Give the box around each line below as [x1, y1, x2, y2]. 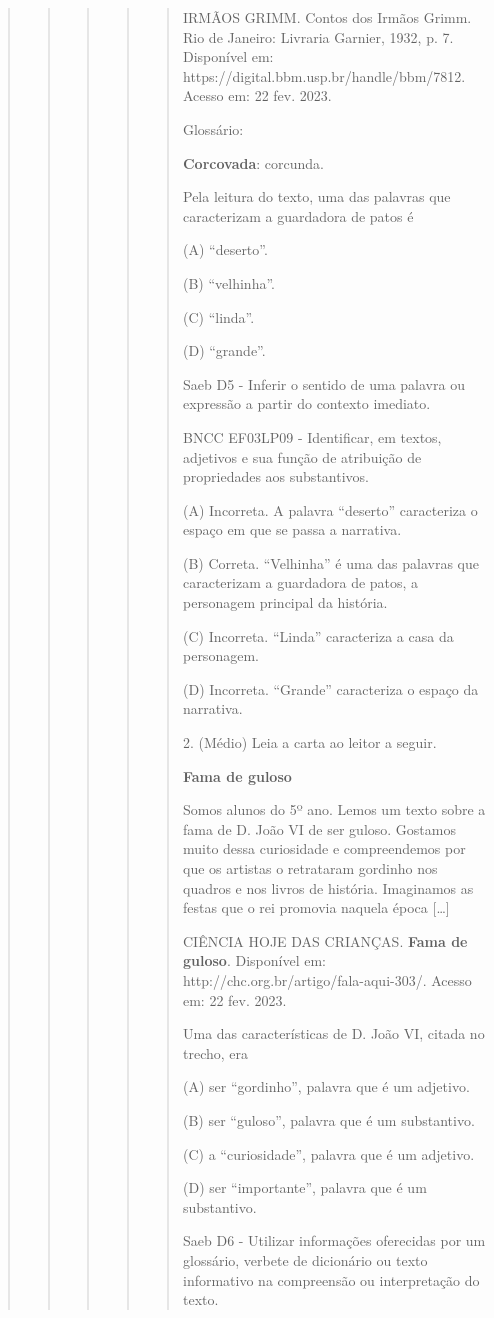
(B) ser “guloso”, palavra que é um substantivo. [182, 1109, 475, 1130]
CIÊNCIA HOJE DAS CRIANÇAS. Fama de [182, 930, 468, 951]
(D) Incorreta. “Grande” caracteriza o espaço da [182, 678, 479, 699]
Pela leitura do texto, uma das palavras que [182, 186, 451, 207]
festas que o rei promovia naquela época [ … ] [182, 897, 450, 918]
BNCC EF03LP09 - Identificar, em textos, [182, 426, 442, 447]
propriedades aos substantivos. [182, 466, 369, 487]
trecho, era [182, 1042, 249, 1063]
